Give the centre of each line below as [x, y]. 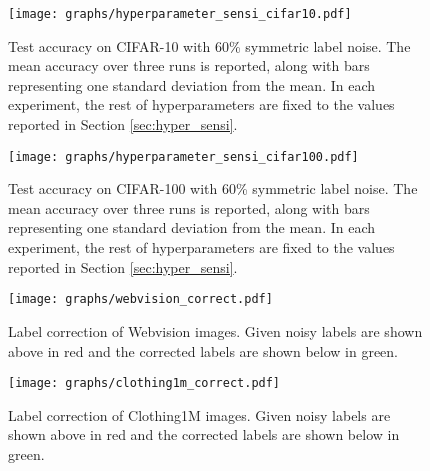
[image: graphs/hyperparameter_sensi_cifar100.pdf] [183, 156]
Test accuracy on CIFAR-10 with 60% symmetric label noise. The [209, 45]
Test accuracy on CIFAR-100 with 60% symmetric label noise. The [213, 188]
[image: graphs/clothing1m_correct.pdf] [144, 383]
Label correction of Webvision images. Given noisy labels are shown [215, 330]
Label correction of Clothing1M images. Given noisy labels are [199, 414]
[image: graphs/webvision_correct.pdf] [140, 299]
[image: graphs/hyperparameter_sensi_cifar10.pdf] [180, 14]
